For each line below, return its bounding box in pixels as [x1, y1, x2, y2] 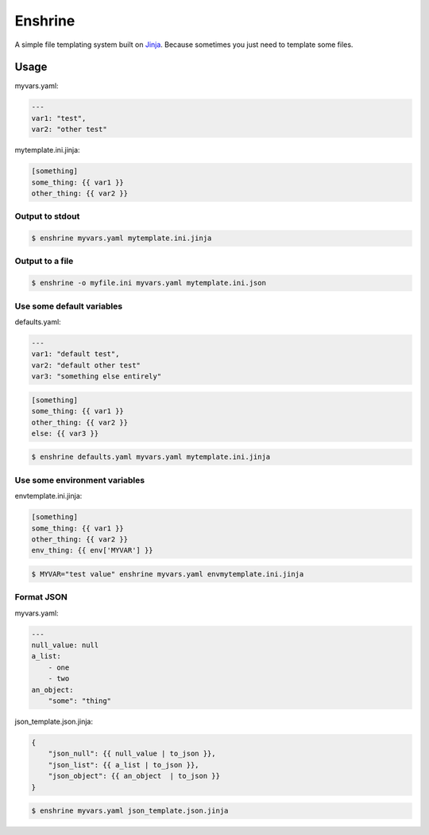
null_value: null [31, 641, 99, 650]
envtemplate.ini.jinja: [14, 491, 83, 501]
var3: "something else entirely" [31, 372, 162, 381]
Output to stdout [14, 211, 80, 222]
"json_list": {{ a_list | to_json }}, [48, 760, 199, 769]
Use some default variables [14, 301, 123, 312]
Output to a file [14, 255, 74, 266]
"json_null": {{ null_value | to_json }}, [48, 749, 216, 759]
